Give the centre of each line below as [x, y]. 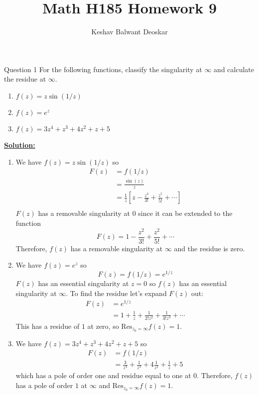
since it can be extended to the [185, 213]
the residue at [25, 79]
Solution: [20, 145]
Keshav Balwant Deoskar [129, 32]
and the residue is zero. [209, 248]
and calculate [234, 69]
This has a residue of [48, 326]
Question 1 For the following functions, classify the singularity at [103, 69]
